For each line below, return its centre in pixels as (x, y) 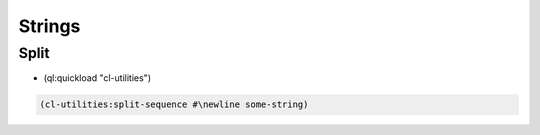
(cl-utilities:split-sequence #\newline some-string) (174, 104)
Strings (49, 26)
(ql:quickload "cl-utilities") (97, 78)
